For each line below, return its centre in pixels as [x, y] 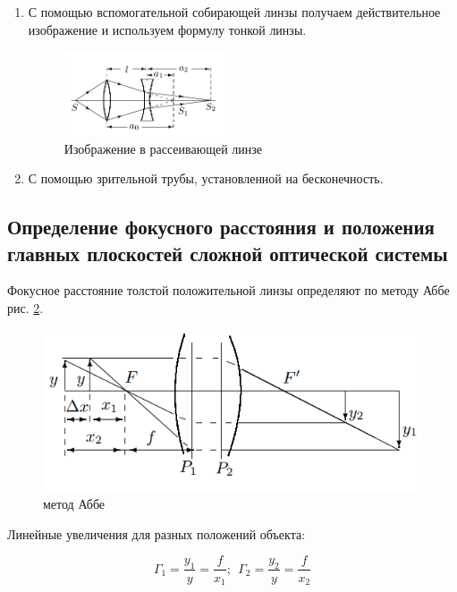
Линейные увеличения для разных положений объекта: [157, 533]
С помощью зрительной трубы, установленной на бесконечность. [206, 178]
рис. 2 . [25, 308]
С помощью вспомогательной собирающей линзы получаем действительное [234, 12]
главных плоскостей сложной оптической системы [228, 253]
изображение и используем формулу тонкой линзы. [167, 29]
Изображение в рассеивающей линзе [163, 148]
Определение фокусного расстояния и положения [221, 227]
